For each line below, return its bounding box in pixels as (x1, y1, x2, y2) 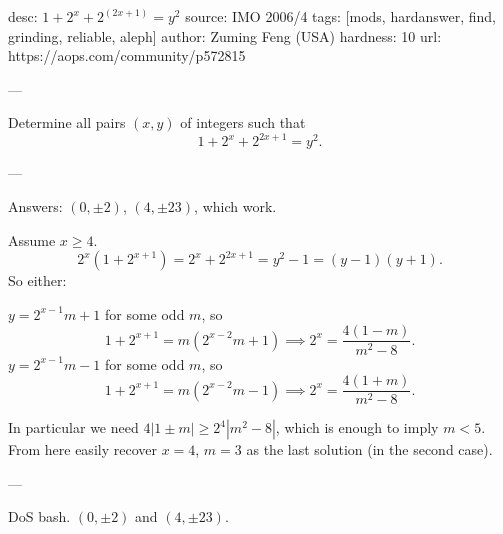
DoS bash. (8, 506, 71, 527)
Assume (8, 229, 56, 250)
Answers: (8, 196, 63, 217)
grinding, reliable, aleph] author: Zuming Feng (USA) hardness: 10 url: (8, 25, 442, 46)
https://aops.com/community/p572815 (8, 45, 246, 66)
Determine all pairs (8, 112, 126, 133)
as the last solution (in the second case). (246, 439, 493, 460)
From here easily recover (8, 439, 157, 460)
